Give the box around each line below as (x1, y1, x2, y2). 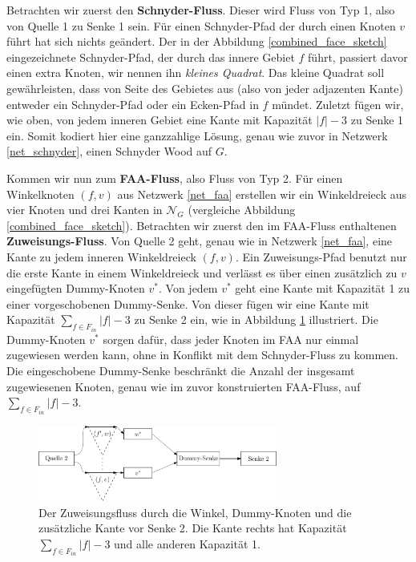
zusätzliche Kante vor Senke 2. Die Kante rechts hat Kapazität (38, 520, 347, 536)
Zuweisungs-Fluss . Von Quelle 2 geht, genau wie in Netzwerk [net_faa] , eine (6, 232, 393, 249)
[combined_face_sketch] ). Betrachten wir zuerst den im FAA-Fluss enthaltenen (6, 216, 397, 233)
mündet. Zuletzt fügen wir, (272, 95, 404, 112)
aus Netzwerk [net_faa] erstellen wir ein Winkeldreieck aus (117, 185, 406, 202)
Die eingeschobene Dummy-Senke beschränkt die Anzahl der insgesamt (6, 362, 355, 378)
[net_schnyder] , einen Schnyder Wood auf (6, 143, 212, 160)
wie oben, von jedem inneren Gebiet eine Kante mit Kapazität (6, 111, 313, 128)
